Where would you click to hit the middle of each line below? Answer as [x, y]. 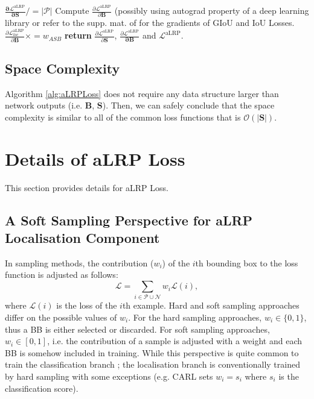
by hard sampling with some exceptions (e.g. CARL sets [109, 376]
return [78, 35]
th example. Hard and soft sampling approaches [211, 305]
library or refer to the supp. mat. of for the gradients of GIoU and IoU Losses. [150, 23]
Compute [72, 11]
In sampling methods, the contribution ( [79, 262]
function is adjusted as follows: [62, 275]
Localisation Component [82, 238]
